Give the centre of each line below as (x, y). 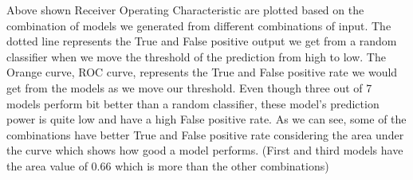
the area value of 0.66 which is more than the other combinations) (168, 165)
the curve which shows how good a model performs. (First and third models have (205, 150)
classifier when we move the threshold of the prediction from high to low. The (196, 56)
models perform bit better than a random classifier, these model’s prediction (193, 103)
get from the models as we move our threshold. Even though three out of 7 (189, 87)
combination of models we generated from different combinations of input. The (199, 25)
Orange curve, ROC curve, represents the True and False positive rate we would (202, 72)
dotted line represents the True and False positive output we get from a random (202, 41)
